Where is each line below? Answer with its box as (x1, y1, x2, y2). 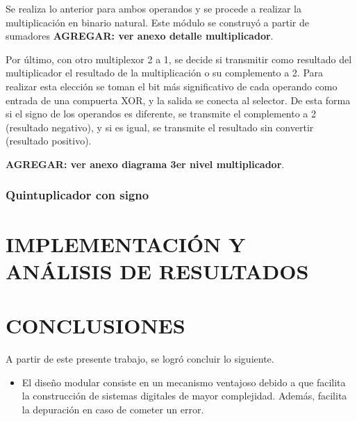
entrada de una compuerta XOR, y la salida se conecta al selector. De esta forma (6, 92, 351, 107)
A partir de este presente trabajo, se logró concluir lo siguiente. (6, 352, 274, 366)
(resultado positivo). (6, 133, 92, 148)
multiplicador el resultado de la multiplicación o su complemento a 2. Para (6, 65, 324, 80)
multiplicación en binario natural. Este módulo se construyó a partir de (6, 15, 309, 29)
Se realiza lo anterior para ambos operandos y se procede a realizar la (6, 1, 301, 15)
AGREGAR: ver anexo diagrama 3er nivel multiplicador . (6, 156, 285, 171)
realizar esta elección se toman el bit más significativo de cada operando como (6, 79, 338, 93)
